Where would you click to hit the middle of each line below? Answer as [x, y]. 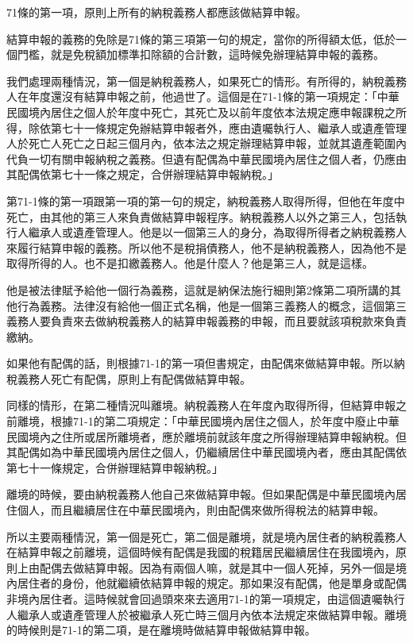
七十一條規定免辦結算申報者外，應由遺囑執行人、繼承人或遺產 [223, 127]
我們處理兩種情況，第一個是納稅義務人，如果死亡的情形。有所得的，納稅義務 [206, 81]
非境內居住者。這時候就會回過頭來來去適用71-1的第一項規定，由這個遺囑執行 [206, 599]
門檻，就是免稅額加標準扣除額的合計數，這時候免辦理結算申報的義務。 [201, 54]
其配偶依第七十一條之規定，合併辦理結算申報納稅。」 [143, 174]
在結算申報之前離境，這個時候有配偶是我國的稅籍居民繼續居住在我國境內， [201, 552]
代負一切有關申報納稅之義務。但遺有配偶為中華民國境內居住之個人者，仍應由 [206, 158]
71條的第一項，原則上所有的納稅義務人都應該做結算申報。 [156, 12]
